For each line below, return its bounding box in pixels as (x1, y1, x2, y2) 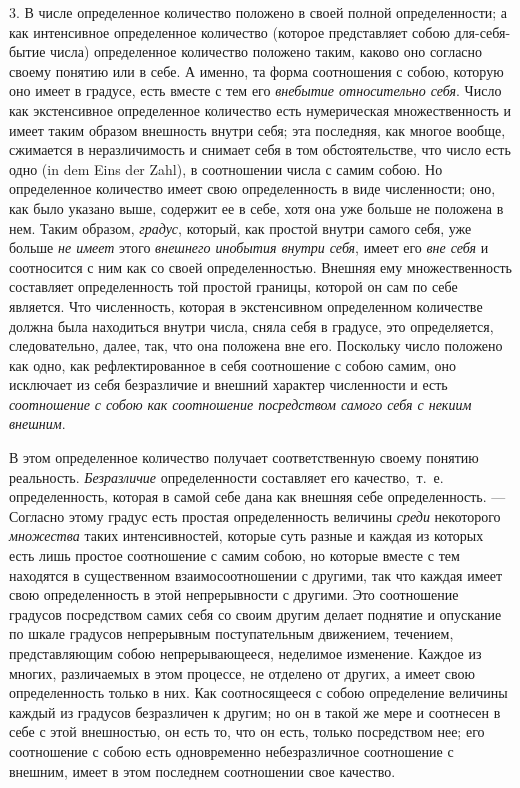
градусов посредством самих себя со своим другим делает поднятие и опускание (9, 603, 502, 624)
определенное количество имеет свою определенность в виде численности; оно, (9, 178, 496, 199)
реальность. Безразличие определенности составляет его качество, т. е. (9, 466, 444, 487)
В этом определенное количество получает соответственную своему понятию (9, 447, 479, 468)
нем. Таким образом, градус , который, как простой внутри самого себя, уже (9, 217, 472, 238)
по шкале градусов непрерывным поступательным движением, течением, (9, 623, 454, 644)
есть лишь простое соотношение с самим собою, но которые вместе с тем (9, 545, 460, 566)
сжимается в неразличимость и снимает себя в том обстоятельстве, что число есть (9, 139, 511, 160)
